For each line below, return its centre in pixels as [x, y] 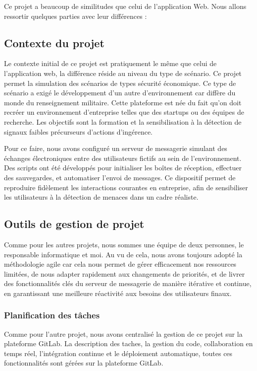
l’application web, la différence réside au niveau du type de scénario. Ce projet [123, 73]
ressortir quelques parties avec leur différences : [76, 16]
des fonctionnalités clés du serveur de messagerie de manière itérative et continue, [128, 283]
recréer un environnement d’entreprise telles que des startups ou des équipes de [124, 112]
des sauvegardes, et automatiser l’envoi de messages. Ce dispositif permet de [120, 177]
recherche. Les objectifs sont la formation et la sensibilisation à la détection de [123, 121]
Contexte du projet [54, 42]
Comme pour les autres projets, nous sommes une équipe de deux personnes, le [124, 244]
